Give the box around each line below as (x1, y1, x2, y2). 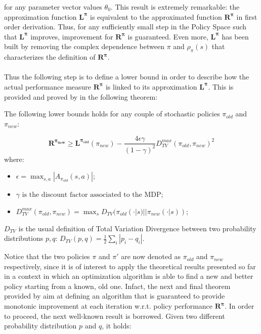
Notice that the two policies (4, 251, 90, 262)
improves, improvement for (30, 31, 113, 41)
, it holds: (102, 320, 132, 331)
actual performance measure (4, 81, 92, 92)
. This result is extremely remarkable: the (110, 2, 240, 12)
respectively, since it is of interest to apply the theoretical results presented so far (4, 261, 256, 271)
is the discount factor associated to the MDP (22, 191, 161, 199)
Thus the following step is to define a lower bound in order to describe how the (4, 71, 249, 82)
